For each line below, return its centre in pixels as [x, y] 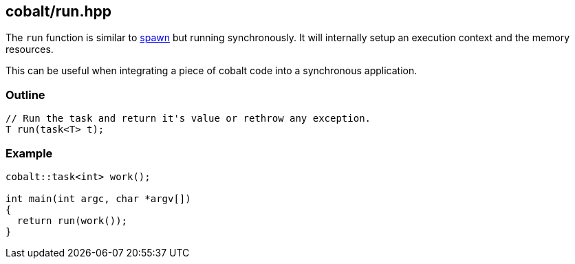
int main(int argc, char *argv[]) [98, 198]
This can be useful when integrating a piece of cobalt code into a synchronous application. [211, 71]
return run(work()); [72, 220]
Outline [25, 95]
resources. [30, 49]
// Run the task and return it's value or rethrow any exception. [188, 119]
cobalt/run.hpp [58, 11]
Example [29, 153]
